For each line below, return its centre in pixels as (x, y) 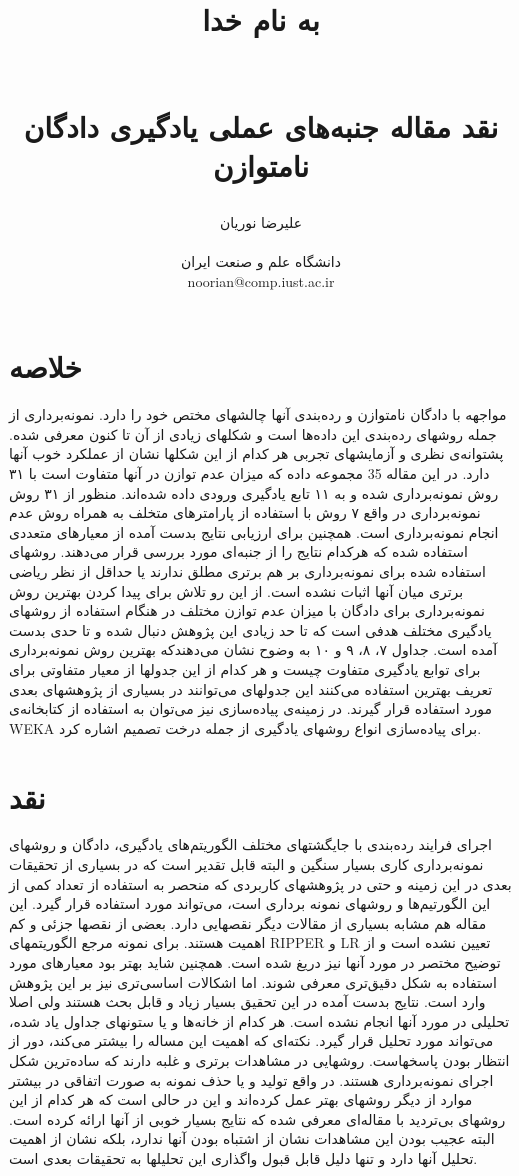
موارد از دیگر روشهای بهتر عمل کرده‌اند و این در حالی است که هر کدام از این (241, 1099)
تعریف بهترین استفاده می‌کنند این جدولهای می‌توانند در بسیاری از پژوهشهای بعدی (251, 688)
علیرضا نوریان (261, 221)
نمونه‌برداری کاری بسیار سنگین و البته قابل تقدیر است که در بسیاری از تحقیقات (246, 864)
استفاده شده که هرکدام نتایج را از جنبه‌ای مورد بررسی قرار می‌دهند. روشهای (238, 551)
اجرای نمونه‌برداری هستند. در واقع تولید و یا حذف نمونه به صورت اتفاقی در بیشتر (251, 1079)
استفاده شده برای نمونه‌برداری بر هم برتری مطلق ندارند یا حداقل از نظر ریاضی (247, 571)
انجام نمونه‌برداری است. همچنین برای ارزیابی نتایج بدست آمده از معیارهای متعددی (254, 531)
